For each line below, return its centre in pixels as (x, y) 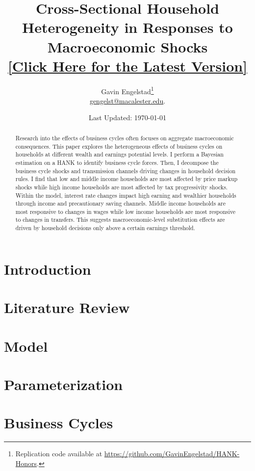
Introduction (48, 269)
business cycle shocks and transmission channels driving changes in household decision (126, 170)
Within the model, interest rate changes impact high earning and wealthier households (126, 195)
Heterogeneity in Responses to (127, 27)
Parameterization (64, 384)
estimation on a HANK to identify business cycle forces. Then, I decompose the (117, 162)
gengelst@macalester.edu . (127, 100)
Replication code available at (59, 454)
